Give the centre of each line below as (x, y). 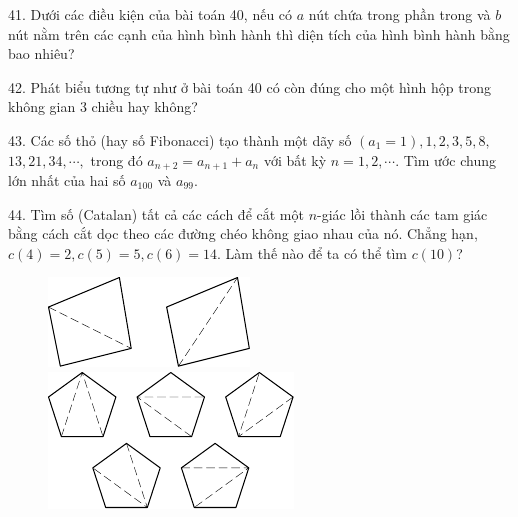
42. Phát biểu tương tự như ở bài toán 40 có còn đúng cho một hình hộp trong (249, 86)
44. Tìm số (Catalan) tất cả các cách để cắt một (156, 213)
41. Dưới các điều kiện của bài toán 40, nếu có (150, 14)
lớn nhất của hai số (67, 180)
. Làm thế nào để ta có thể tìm (312, 252)
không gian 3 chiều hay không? (103, 106)
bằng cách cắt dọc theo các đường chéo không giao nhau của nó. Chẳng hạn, (243, 233)
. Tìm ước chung (445, 159)
